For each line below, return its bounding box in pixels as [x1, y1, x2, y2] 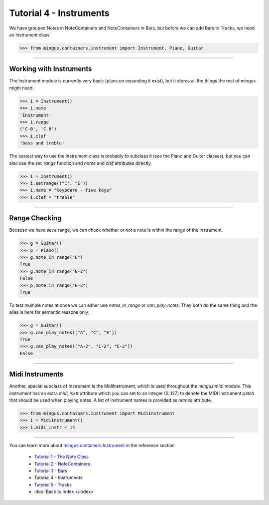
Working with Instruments [9, 65, 92, 73]
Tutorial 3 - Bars [34, 468, 67, 474]
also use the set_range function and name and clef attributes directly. [9, 160, 152, 166]
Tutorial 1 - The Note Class [34, 454, 89, 460]
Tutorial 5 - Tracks [34, 482, 72, 488]
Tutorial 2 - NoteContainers [34, 461, 91, 467]
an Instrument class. [9, 31, 51, 37]
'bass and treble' [19, 140, 65, 146]
